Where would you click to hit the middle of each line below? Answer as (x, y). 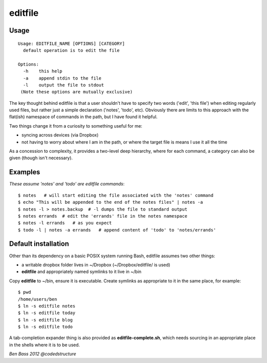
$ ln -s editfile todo (45, 327)
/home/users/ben (38, 299)
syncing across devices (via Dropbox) (60, 135)
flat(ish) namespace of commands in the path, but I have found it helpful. (83, 117)
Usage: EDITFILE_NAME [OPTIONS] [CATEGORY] (71, 44)
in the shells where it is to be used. (44, 345)
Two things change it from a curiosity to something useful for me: (76, 126)
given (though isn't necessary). (41, 158)
